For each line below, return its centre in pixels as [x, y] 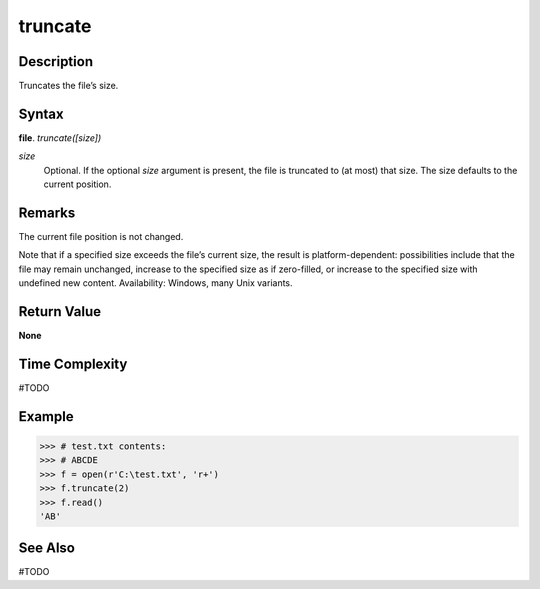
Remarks [47, 212]
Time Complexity [73, 363]
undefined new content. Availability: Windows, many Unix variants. [156, 283]
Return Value [60, 311]
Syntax [41, 113]
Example [46, 416]
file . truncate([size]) [60, 137]
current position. [77, 184]
